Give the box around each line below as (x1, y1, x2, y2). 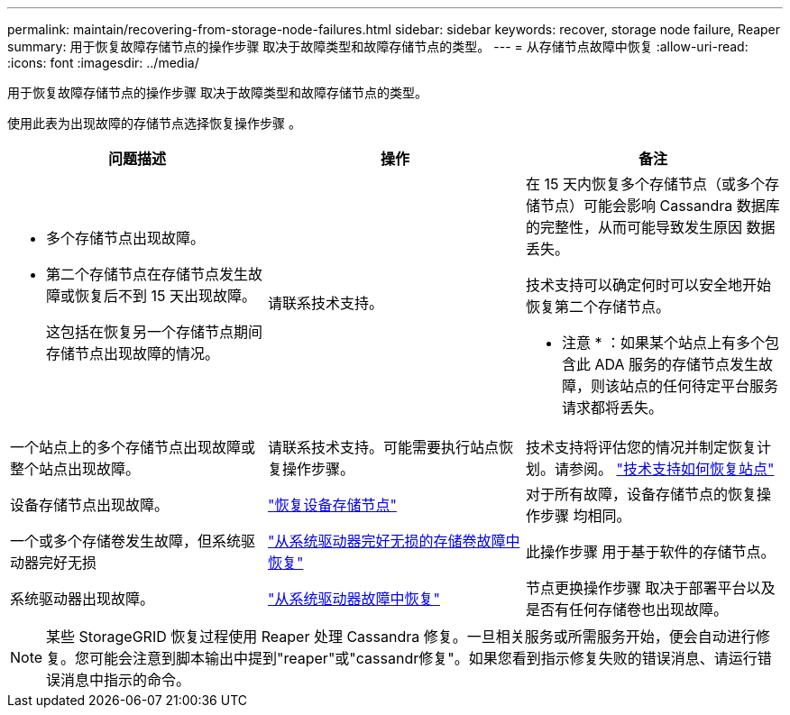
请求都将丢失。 (561, 399, 663, 417)
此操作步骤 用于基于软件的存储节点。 (525, 543, 776, 561)
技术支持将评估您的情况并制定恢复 (525, 438, 757, 456)
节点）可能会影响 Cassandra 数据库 (539, 197, 780, 215)
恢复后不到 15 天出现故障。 (75, 287, 257, 305)
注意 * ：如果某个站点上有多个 (561, 334, 765, 352)
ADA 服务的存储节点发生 (594, 355, 759, 373)
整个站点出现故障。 (10, 460, 141, 478)
